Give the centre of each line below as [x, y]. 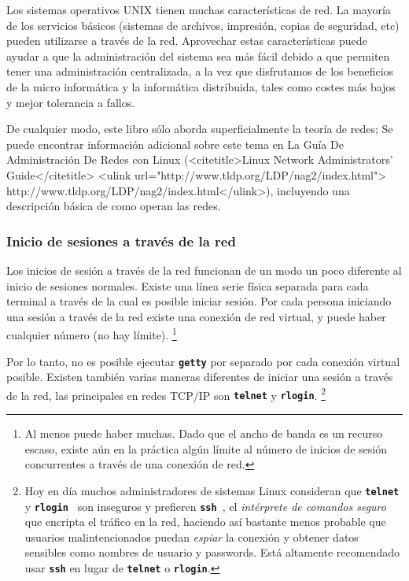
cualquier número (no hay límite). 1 [92, 333]
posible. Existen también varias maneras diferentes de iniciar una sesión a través [200, 377]
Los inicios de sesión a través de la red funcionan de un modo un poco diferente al [204, 270]
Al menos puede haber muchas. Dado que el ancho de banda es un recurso [204, 433]
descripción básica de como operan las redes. [114, 206]
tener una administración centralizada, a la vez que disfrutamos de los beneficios [200, 71]
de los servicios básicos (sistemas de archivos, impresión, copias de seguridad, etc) [203, 25]
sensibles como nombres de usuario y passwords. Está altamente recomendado [212, 552]
